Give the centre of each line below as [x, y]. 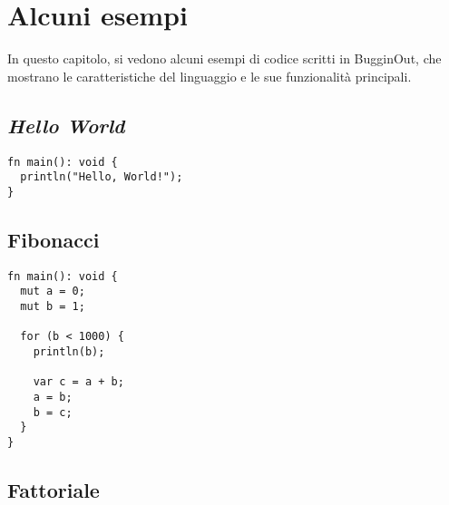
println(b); [69, 351]
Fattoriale [54, 489]
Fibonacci [54, 239]
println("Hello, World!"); [102, 177]
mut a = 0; [53, 291]
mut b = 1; [53, 306]
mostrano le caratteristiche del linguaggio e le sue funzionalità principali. [210, 76]
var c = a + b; [78, 382]
